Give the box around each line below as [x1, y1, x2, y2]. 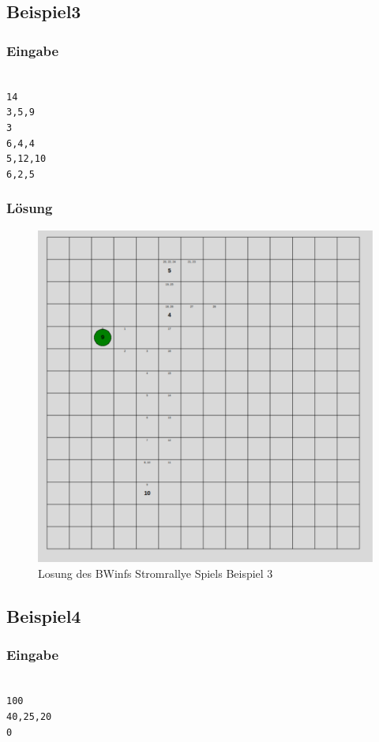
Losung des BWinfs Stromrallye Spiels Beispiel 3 [38, 565, 273, 582]
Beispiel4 [6, 604, 81, 628]
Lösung [6, 198, 53, 218]
